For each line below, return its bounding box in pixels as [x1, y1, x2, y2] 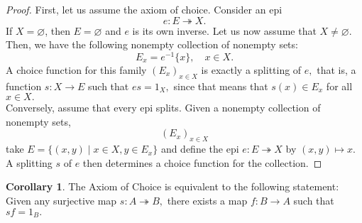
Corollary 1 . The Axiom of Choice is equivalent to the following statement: [6, 179, 339, 194]
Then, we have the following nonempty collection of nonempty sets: [6, 37, 298, 52]
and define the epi [160, 141, 239, 156]
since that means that [173, 78, 268, 93]
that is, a [317, 62, 356, 77]
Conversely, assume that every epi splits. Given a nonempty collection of [6, 100, 321, 115]
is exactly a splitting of [201, 62, 302, 77]
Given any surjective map [6, 193, 117, 208]
